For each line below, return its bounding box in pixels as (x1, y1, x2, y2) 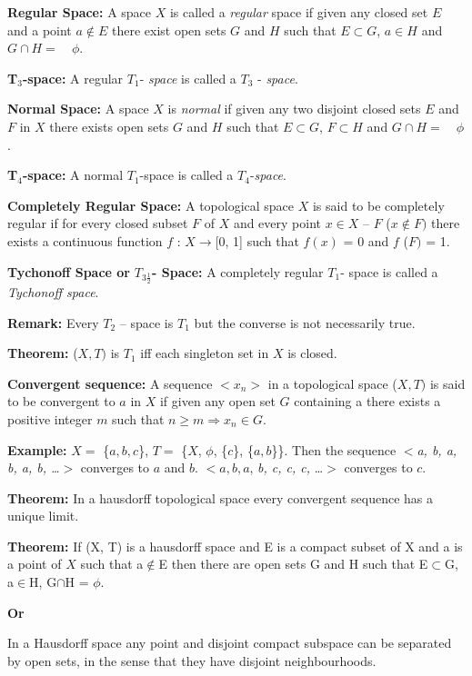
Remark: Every (7, 313, 99, 332)
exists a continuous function (7, 231, 163, 250)
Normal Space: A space (7, 99, 149, 118)
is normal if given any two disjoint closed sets (167, 99, 421, 118)
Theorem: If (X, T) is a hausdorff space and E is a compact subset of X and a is (7, 536, 463, 555)
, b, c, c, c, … (249, 458, 324, 477)
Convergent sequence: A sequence (7, 373, 213, 393)
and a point (7, 20, 72, 39)
